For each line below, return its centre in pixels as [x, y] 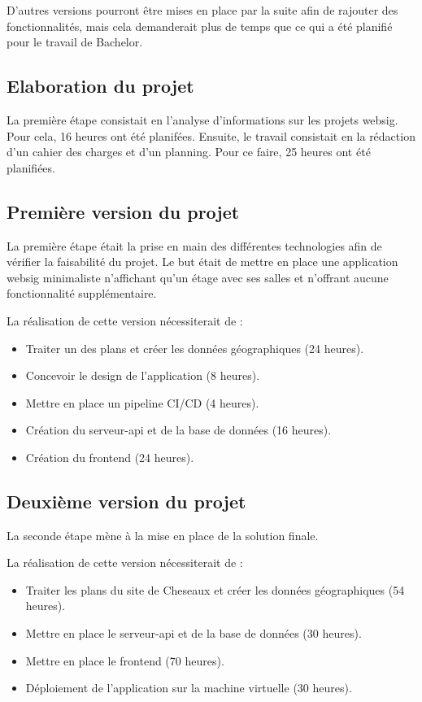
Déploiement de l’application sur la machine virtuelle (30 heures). [189, 688]
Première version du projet [123, 211]
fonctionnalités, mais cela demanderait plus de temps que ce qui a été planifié [200, 26]
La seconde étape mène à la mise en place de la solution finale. [163, 535]
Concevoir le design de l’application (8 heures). [143, 375]
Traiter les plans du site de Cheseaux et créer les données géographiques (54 [215, 589]
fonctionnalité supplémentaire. [82, 293]
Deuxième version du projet [126, 501]
